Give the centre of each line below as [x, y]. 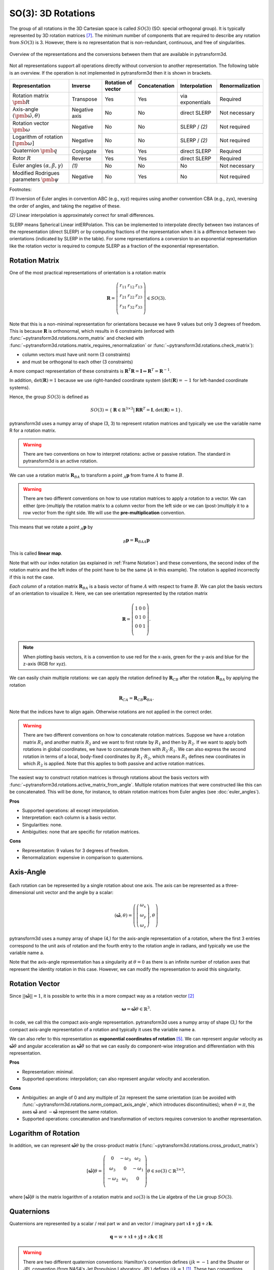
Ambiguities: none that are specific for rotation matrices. [81, 832]
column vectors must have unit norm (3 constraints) [76, 355]
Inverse [81, 85]
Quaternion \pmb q [35, 151]
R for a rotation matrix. [33, 431]
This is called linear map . [36, 553]
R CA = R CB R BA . [136, 699]
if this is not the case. [32, 577]
